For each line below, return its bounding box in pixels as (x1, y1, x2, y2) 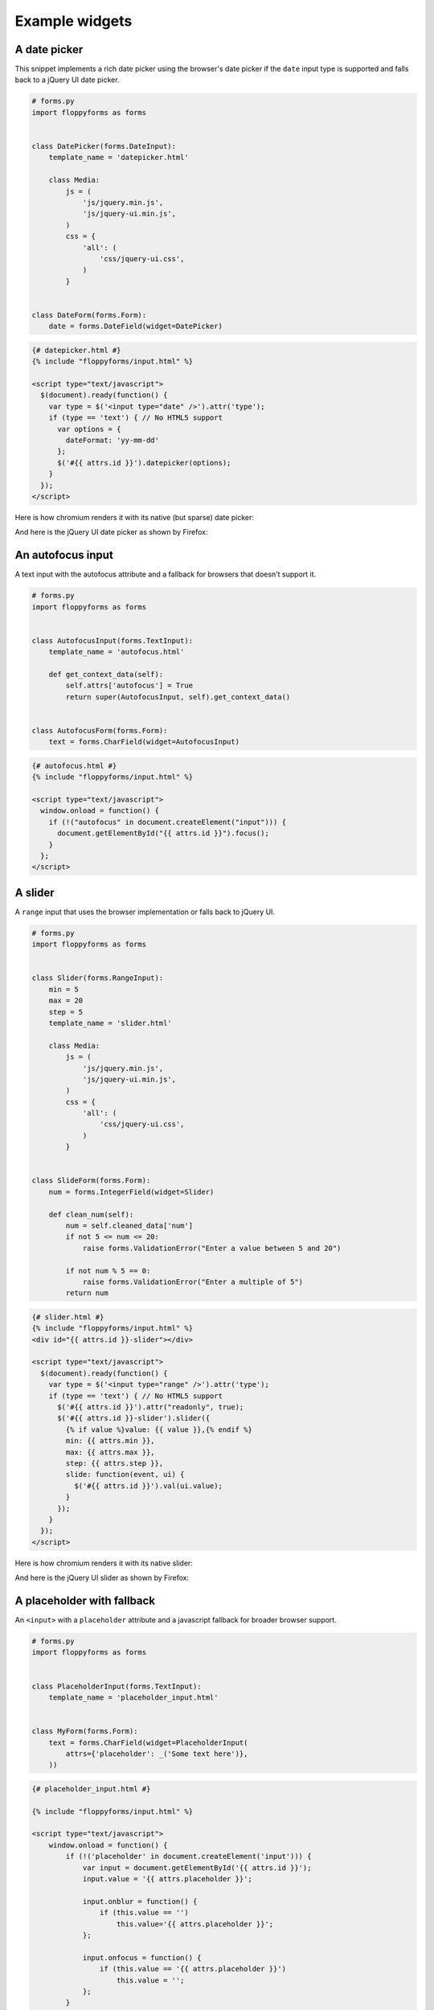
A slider (14, 885, 55, 900)
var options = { (57, 425, 121, 433)
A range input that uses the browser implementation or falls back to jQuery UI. (14, 907, 276, 917)
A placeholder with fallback (14, 1594, 156, 1607)
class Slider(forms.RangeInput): (31, 974, 164, 982)
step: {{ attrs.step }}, (65, 1458, 164, 1467)
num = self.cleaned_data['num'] (65, 1220, 193, 1230)
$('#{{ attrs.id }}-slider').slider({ (57, 1413, 211, 1423)
